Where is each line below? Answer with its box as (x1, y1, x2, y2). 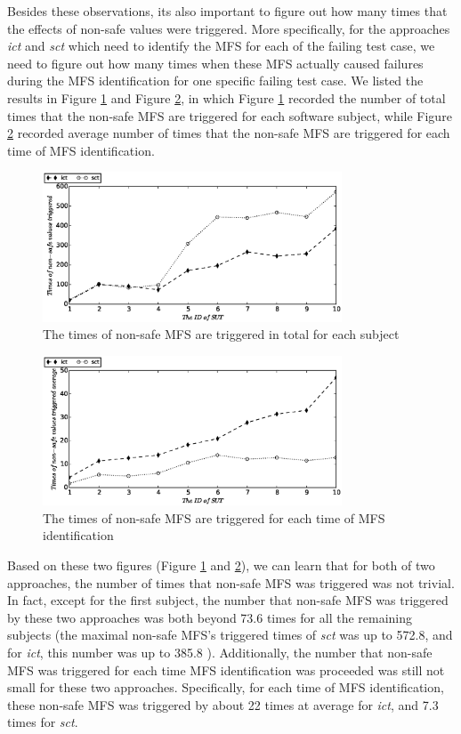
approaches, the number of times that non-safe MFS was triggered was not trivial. (7, 573, 455, 592)
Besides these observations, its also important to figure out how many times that (7, 2, 448, 20)
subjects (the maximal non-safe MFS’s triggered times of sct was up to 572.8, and (7, 625, 453, 644)
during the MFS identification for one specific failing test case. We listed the (7, 71, 424, 90)
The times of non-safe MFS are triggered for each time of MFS (43, 508, 385, 527)
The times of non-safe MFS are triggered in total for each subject (43, 325, 400, 343)
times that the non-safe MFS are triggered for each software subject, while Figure (7, 106, 452, 125)
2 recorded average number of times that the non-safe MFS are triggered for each (7, 124, 450, 142)
